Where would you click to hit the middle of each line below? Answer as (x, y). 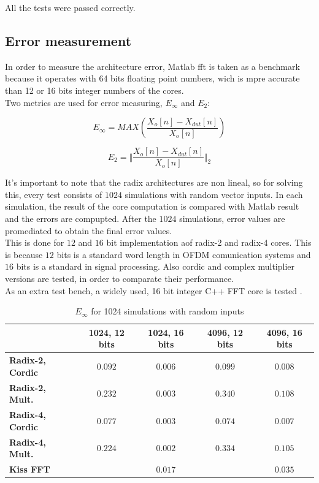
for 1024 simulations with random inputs (167, 311)
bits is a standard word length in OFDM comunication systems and (184, 254)
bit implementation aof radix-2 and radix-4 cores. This (209, 242)
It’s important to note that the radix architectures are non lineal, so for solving (154, 182)
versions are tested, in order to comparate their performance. (120, 278)
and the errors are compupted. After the (81, 219)
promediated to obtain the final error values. (89, 230)
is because (24, 254)
